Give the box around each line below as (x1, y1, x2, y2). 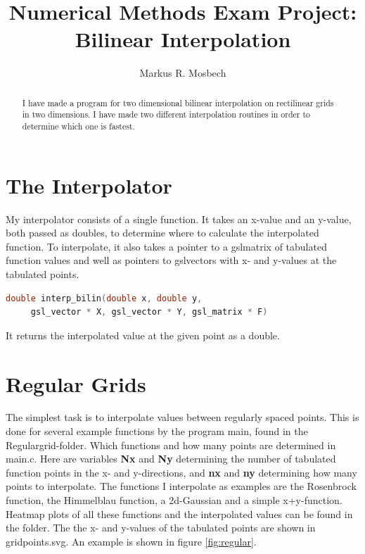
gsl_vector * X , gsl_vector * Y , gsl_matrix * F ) (30, 307, 268, 317)
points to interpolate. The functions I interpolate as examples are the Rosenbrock (6, 479, 357, 493)
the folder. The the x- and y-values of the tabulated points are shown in (6, 520, 316, 535)
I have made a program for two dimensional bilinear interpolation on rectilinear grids (22, 96, 334, 108)
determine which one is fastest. (22, 120, 135, 132)
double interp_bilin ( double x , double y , (6, 293, 203, 303)
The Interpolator (6, 170, 172, 199)
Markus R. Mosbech (139, 65, 226, 80)
